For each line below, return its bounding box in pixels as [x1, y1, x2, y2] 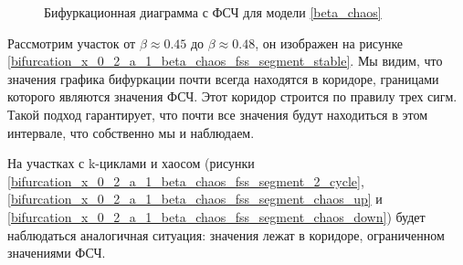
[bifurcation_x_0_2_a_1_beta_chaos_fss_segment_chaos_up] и [7, 189, 383, 208]
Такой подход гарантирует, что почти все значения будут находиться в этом [7, 104, 428, 123]
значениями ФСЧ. [7, 243, 106, 262]
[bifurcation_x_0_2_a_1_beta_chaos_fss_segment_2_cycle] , [7, 171, 364, 190]
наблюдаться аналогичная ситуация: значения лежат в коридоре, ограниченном [7, 225, 445, 244]
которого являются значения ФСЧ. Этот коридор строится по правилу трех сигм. [7, 87, 458, 106]
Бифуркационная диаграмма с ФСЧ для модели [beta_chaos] [44, 3, 382, 21]
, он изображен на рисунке [255, 33, 404, 52]
